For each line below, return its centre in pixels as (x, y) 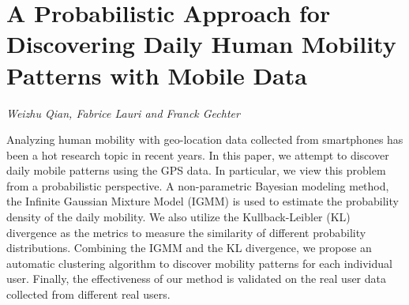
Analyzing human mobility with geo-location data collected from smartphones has (205, 139)
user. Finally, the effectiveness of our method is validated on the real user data (196, 279)
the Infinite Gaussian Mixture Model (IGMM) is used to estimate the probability (203, 201)
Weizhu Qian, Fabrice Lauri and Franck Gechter (123, 113)
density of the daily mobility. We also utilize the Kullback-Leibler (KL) (178, 217)
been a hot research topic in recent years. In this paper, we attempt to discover (198, 154)
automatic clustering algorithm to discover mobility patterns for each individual (199, 263)
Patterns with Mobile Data (157, 75)
